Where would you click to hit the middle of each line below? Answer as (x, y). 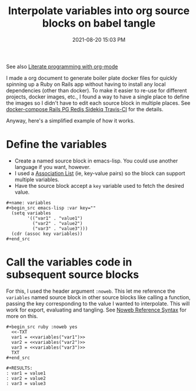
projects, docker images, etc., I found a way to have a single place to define (98, 97)
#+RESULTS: (19, 368)
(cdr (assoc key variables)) (47, 234)
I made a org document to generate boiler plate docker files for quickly (92, 78)
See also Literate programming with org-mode (62, 67)
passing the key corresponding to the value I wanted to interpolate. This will (98, 303)
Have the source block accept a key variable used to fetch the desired (99, 185)
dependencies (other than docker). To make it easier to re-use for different (97, 90)
